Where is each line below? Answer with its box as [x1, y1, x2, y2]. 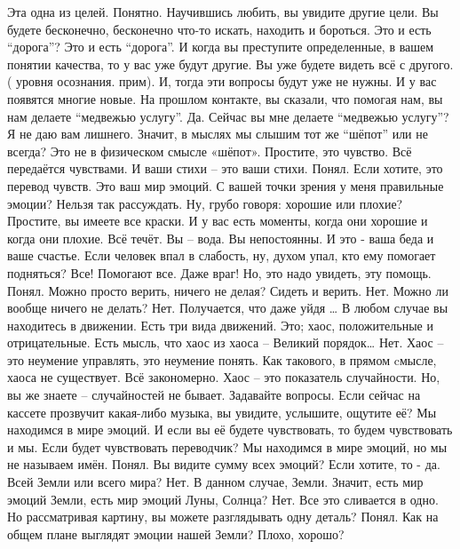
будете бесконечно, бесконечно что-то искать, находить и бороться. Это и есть [7, 20, 432, 38]
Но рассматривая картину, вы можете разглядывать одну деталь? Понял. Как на [7, 507, 439, 526]
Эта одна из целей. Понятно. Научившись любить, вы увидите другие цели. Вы [7, 3, 439, 20]
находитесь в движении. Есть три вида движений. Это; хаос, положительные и [7, 315, 433, 334]
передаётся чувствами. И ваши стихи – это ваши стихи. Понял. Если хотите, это [7, 159, 443, 178]
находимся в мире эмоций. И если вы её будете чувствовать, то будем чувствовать [7, 420, 453, 439]
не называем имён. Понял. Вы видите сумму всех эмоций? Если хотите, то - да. [7, 455, 440, 473]
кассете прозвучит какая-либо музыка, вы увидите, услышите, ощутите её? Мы [7, 402, 437, 421]
